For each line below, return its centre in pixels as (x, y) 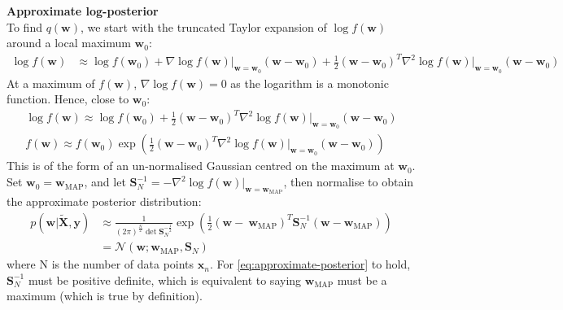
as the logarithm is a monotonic (310, 83)
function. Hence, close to (68, 99)
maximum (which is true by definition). (105, 296)
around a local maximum (69, 43)
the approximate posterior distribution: (104, 201)
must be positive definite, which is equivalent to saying (165, 279)
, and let (105, 182)
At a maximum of (51, 83)
